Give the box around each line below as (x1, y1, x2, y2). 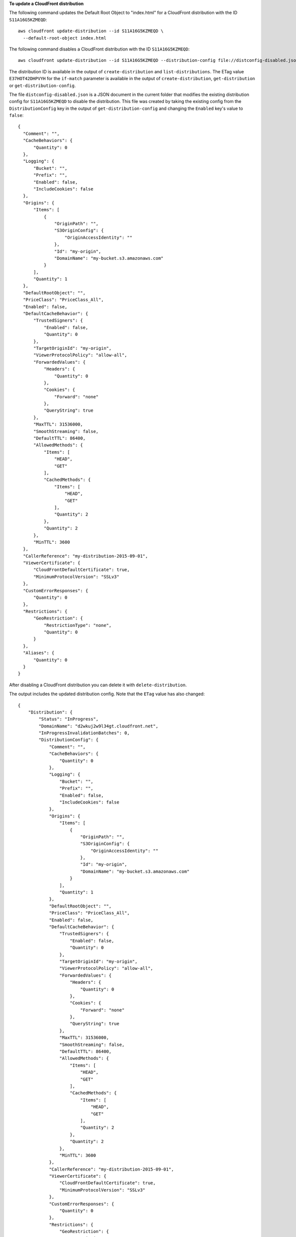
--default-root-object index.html (23, 35, 107, 41)
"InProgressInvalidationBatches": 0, (38, 730, 130, 736)
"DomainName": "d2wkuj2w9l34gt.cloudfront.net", (38, 723, 159, 729)
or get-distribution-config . (9, 82, 76, 89)
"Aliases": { (23, 650, 55, 656)
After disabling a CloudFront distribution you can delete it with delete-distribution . (9, 682, 187, 688)
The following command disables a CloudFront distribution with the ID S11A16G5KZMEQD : (9, 46, 190, 52)
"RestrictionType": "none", (43, 622, 112, 628)
